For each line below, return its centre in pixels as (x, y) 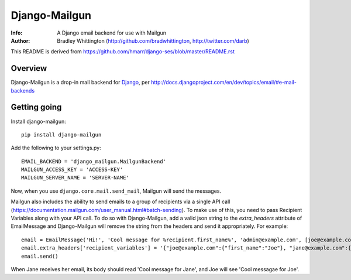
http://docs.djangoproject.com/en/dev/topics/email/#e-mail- (224, 83)
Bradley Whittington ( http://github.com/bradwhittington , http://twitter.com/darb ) (153, 40)
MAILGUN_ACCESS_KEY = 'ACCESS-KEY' (72, 170)
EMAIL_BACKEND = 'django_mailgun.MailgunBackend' (94, 161)
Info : (17, 33)
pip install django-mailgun (61, 134)
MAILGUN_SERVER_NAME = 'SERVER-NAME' (75, 178)
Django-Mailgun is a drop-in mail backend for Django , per (80, 83)
